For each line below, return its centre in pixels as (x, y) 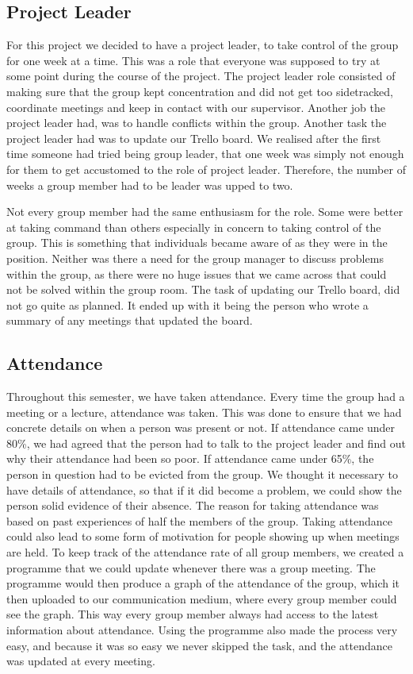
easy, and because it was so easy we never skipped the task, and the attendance (200, 645)
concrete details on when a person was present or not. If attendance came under (201, 428)
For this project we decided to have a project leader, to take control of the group (203, 45)
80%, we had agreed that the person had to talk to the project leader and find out (206, 443)
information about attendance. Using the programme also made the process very (202, 630)
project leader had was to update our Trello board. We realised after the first (194, 138)
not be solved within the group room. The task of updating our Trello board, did (203, 289)
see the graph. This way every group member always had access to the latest (193, 614)
